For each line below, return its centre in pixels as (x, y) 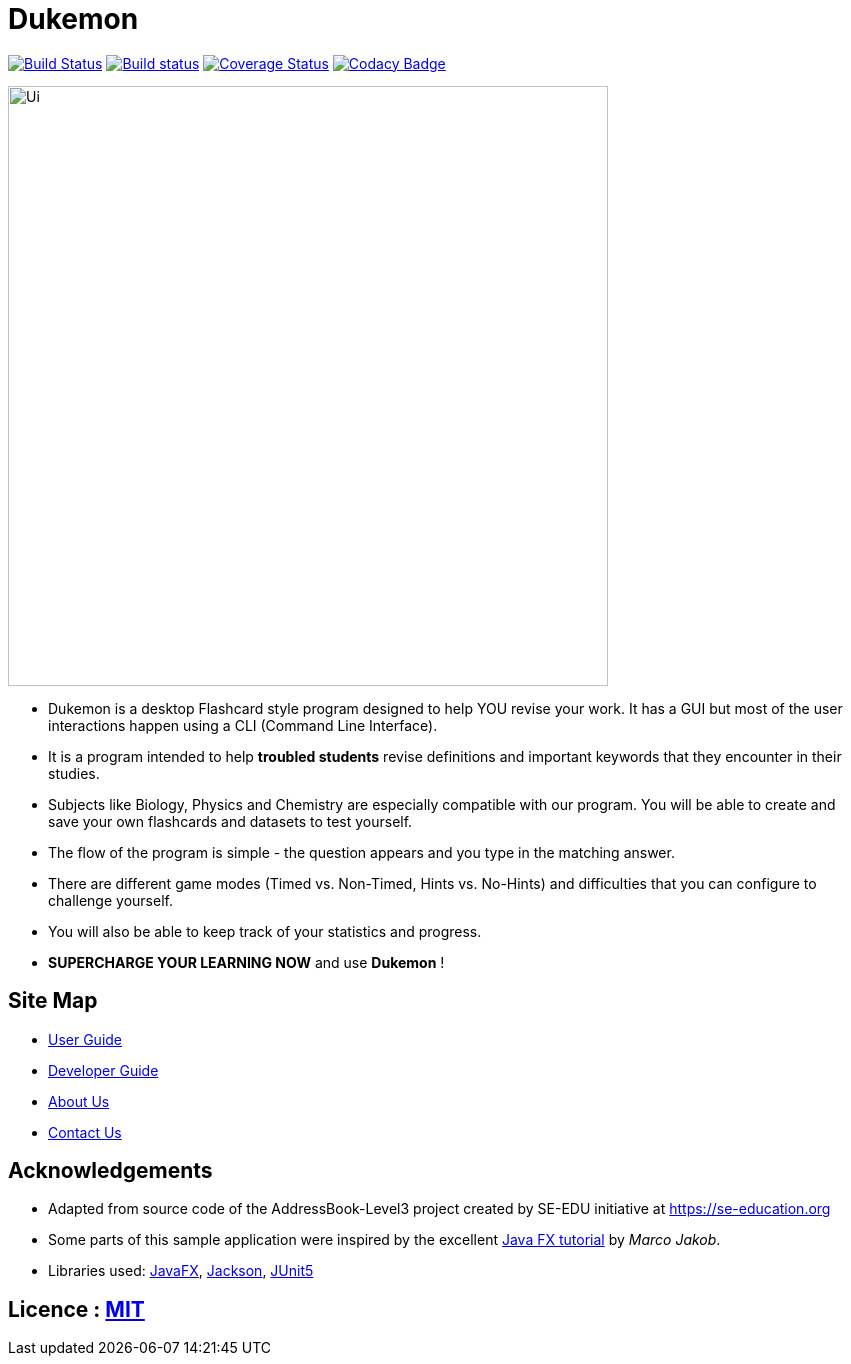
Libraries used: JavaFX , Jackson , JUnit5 (181, 1271)
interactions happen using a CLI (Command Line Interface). (243, 725)
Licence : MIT (76, 1309)
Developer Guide (103, 1070)
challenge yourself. (110, 900)
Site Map (53, 1001)
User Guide (85, 1039)
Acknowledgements (110, 1171)
